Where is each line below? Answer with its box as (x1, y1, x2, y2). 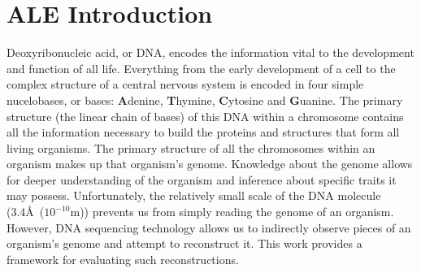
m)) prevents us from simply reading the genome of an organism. (70, 203, 394, 220)
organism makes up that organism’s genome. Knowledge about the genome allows (7, 155, 413, 172)
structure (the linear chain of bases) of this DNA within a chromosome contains (7, 107, 404, 124)
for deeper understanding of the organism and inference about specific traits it (7, 171, 397, 188)
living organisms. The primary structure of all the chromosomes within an (7, 139, 375, 156)
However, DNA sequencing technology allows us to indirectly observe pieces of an (7, 219, 411, 236)
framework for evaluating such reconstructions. (7, 250, 239, 267)
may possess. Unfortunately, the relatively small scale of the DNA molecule (7, 187, 381, 204)
